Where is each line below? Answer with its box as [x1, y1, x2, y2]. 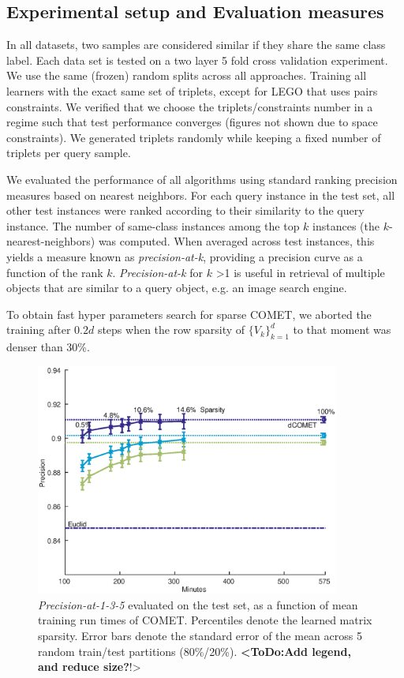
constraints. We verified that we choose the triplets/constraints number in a [6, 98, 373, 114]
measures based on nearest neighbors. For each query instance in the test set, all [6, 186, 395, 203]
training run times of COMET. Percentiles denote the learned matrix [38, 612, 372, 628]
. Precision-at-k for [112, 264, 203, 280]
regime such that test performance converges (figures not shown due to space [6, 114, 378, 130]
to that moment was [293, 321, 391, 338]
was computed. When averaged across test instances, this [98, 233, 375, 249]
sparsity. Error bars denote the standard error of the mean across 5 [38, 627, 362, 644]
